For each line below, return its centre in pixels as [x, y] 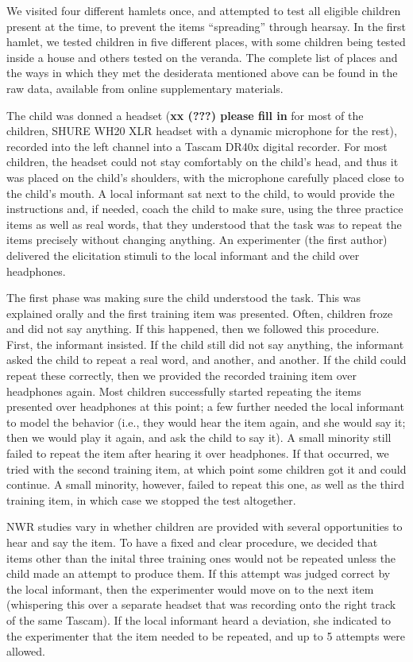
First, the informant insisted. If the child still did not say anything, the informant [205, 344]
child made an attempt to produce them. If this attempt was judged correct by [199, 573]
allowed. [26, 651]
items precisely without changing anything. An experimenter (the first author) [197, 240]
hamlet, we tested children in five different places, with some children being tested [206, 42]
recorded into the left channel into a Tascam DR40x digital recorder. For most [197, 146]
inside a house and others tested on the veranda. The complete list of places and [202, 57]
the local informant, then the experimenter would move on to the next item [190, 588]
